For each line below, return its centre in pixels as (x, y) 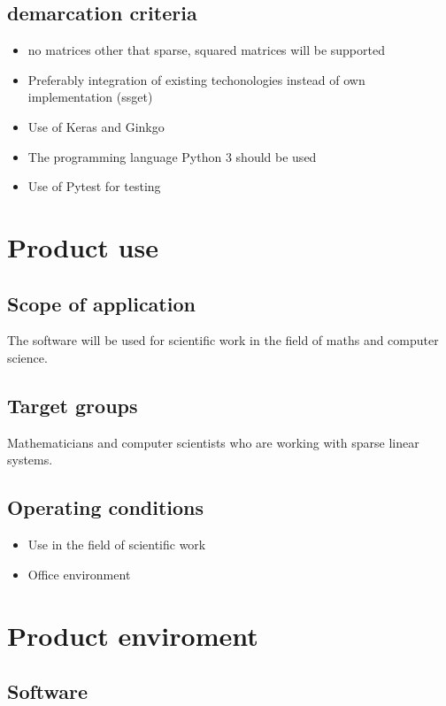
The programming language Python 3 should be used (172, 156)
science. (27, 357)
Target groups (73, 405)
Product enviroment (133, 635)
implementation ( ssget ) (90, 97)
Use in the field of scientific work (117, 545)
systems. (30, 460)
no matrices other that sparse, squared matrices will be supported (206, 50)
